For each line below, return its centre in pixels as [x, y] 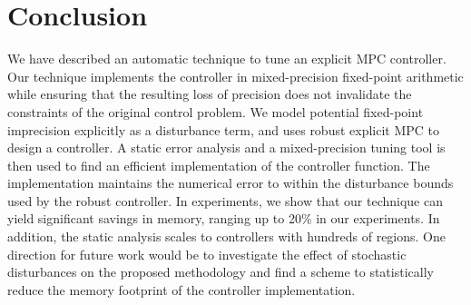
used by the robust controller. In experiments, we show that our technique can [225, 200]
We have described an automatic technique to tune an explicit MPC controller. [227, 59]
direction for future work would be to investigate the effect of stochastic [207, 254]
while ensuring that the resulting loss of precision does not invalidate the [210, 94]
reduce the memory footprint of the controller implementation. [182, 289]
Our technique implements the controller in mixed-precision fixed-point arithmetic [235, 76]
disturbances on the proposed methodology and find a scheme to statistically [221, 272]
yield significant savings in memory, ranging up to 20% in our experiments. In [224, 218]
